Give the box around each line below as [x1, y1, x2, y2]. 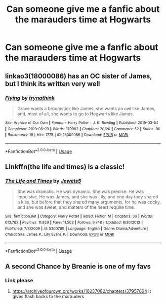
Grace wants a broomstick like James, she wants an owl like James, [17, 105, 156, 112]
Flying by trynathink [5, 94, 55, 101]
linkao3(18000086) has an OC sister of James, [5, 72, 152, 80]
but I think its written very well [5, 79, 100, 88]
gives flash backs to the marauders [12, 294, 84, 300]
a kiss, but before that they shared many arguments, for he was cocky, [17, 199, 161, 205]
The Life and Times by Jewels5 [5, 177, 82, 184]
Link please [5, 277, 34, 284]
